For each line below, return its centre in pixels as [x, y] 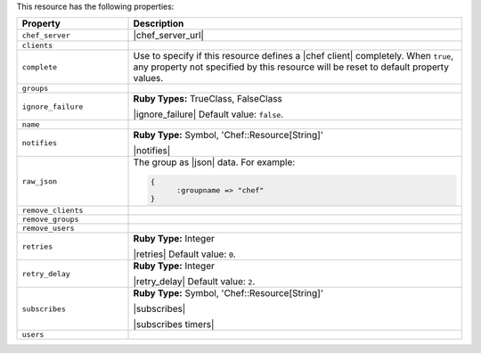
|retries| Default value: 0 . [184, 254]
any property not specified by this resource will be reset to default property [291, 67]
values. [148, 78]
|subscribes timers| [174, 324]
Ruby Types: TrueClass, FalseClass [208, 99]
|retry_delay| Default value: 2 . [194, 282]
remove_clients [53, 211]
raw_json [40, 181]
